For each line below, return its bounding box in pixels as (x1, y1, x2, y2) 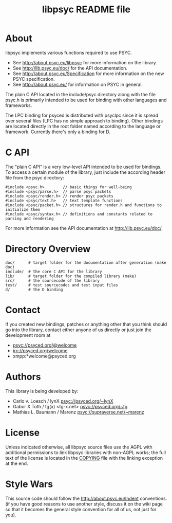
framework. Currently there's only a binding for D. (5, 129, 110, 135)
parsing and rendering (5, 216, 54, 221)
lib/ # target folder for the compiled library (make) (5, 274, 137, 279)
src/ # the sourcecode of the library (5, 278, 100, 283)
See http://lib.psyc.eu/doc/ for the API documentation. (12, 65, 127, 71)
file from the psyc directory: (5, 174, 64, 181)
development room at (5, 332, 51, 338)
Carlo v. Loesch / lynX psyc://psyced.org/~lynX (12, 398, 113, 404)
